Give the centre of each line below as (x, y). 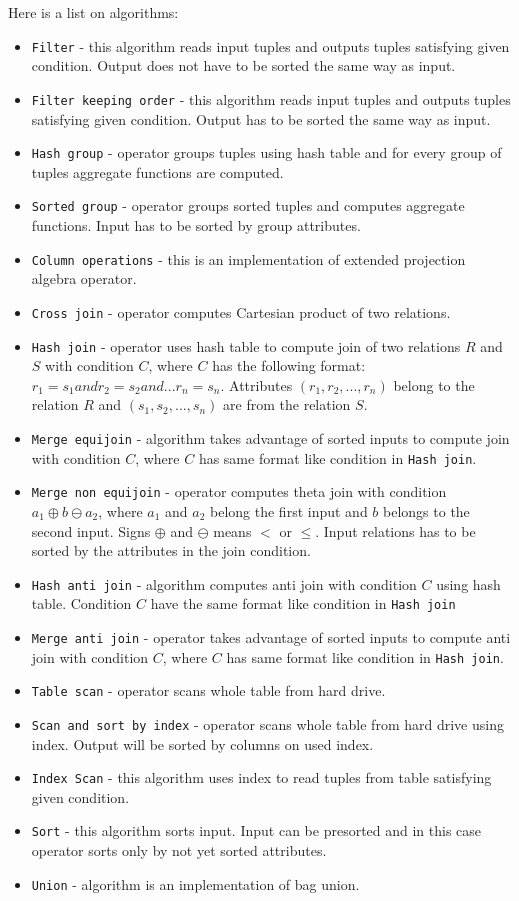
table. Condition (81, 603)
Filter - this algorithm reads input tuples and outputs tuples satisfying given (270, 45)
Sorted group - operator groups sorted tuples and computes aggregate (248, 205)
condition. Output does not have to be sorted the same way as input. (243, 65)
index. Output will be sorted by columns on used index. (202, 743)
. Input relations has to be (395, 530)
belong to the (434, 384)
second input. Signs (91, 530)
